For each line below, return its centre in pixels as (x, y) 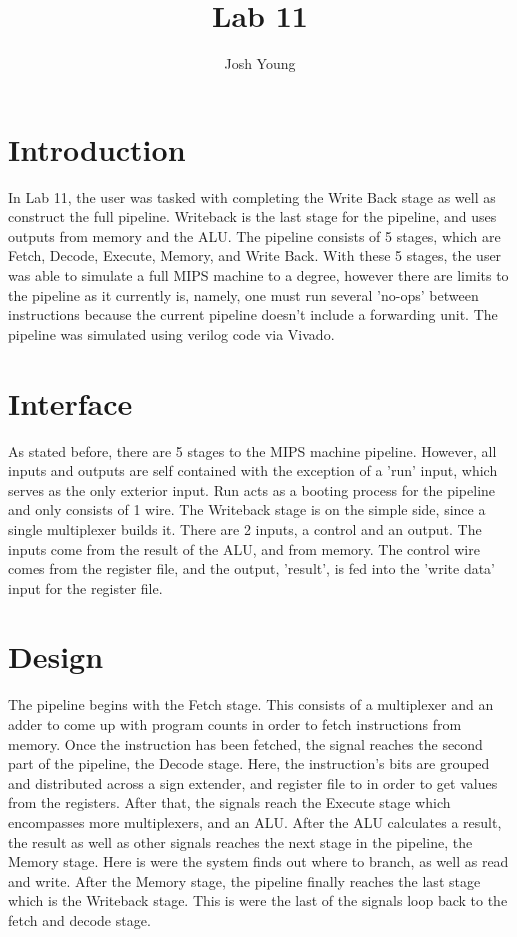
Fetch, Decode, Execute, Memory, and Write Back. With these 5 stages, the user (255, 255)
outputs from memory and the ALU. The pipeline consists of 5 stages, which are (254, 235)
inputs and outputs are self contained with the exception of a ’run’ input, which (253, 470)
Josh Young (260, 63)
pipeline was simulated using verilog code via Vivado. (171, 333)
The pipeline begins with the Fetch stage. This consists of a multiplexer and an (251, 704)
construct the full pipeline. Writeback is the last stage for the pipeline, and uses (252, 216)
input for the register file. (85, 587)
